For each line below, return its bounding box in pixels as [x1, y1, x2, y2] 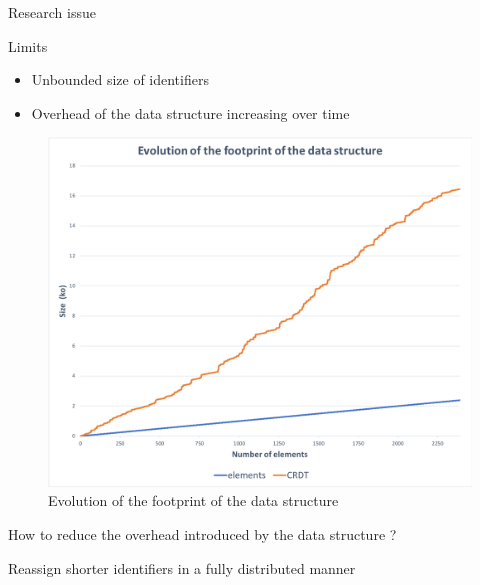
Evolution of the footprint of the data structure [48, 490, 339, 511]
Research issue [8, 2, 96, 22]
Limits [8, 35, 48, 56]
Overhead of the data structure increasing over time [31, 102, 350, 123]
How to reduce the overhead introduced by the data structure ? [8, 524, 397, 545]
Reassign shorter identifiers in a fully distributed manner [8, 557, 356, 578]
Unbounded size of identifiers [31, 69, 209, 90]
